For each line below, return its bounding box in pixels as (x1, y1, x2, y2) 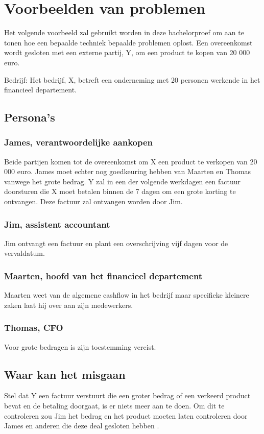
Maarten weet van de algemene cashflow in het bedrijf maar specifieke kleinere (4, 290, 249, 300)
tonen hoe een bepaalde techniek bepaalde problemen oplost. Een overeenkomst (4, 37, 253, 47)
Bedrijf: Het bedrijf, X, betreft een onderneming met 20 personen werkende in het (4, 74, 260, 85)
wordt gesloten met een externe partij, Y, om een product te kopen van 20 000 (4, 47, 250, 58)
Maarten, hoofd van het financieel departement (4, 269, 203, 282)
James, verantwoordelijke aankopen (4, 136, 153, 149)
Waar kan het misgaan (4, 366, 126, 382)
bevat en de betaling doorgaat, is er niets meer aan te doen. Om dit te (4, 400, 225, 411)
